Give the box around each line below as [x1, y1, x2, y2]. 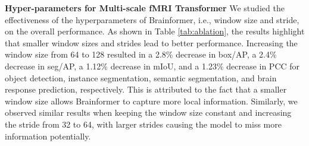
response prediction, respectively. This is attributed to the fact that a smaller [5, 83, 287, 96]
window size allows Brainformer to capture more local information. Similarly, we [5, 94, 298, 107]
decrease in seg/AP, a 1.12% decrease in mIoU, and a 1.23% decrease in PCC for [5, 59, 300, 72]
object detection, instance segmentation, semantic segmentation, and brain [5, 71, 277, 84]
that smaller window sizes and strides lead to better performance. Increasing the [5, 36, 298, 49]
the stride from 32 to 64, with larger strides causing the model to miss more [5, 118, 282, 130]
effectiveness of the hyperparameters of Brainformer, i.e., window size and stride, [5, 13, 299, 26]
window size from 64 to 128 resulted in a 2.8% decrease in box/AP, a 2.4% [5, 48, 277, 61]
